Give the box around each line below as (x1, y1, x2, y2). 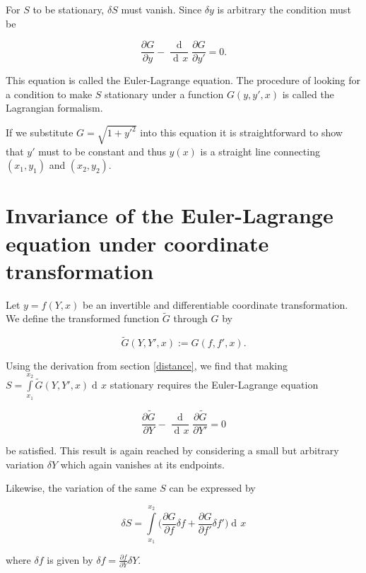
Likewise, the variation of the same (6, 480, 157, 495)
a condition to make (6, 86, 93, 101)
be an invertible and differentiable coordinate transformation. (83, 297, 348, 312)
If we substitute (6, 125, 73, 140)
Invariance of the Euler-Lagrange (6, 201, 333, 230)
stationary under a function (105, 86, 224, 101)
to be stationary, (33, 2, 105, 16)
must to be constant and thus (38, 143, 166, 158)
